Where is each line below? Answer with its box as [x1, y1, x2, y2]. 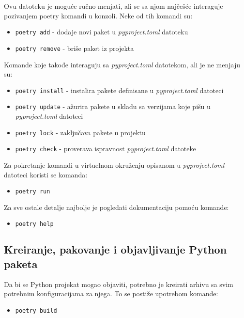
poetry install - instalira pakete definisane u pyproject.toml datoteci [15, 85, 224, 95]
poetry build [15, 307, 57, 314]
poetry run [15, 188, 50, 195]
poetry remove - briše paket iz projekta [15, 43, 134, 53]
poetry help [15, 221, 54, 228]
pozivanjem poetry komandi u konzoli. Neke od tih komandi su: [4, 10, 193, 20]
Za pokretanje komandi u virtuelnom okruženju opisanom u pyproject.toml [4, 159, 225, 170]
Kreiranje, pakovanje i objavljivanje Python [4, 242, 227, 257]
